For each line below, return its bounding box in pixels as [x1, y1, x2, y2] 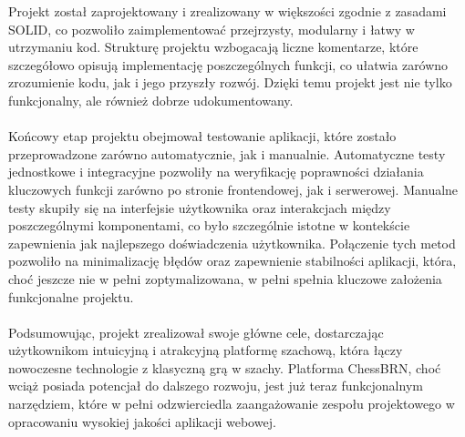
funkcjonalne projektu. [8, 287, 134, 306]
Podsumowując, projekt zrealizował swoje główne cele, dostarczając [8, 322, 384, 341]
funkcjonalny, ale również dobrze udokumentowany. [8, 90, 294, 109]
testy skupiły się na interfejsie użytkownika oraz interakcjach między [8, 198, 391, 217]
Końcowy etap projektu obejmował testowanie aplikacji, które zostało [8, 127, 397, 146]
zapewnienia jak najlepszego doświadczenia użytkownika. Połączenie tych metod [8, 233, 456, 252]
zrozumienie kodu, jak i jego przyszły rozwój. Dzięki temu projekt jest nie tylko [8, 73, 452, 92]
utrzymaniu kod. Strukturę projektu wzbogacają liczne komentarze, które [8, 37, 418, 56]
